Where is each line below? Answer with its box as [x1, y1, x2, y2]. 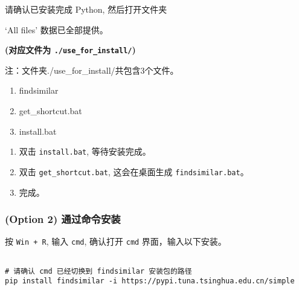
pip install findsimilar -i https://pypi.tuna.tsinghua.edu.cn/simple [5, 277, 295, 286]
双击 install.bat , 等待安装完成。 [19, 145, 151, 158]
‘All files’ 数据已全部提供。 [5, 23, 108, 36]
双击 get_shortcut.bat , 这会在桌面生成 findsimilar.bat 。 [19, 165, 249, 178]
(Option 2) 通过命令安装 [5, 211, 121, 227]
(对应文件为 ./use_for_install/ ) [5, 43, 136, 56]
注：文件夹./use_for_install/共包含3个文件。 [5, 63, 179, 76]
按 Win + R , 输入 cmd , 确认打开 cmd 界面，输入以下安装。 [5, 235, 227, 248]
